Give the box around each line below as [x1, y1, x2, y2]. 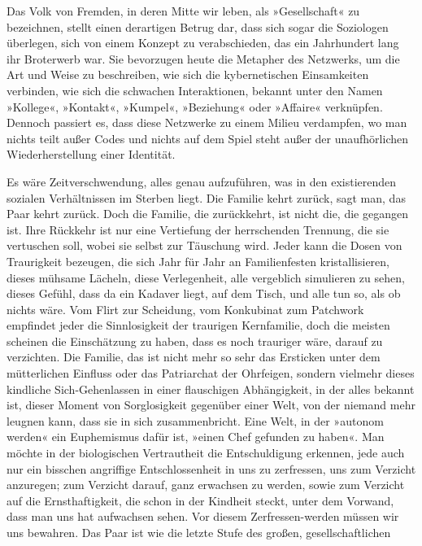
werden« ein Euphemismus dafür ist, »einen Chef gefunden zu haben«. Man [7, 428, 385, 445]
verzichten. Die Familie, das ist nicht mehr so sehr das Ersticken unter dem [7, 348, 381, 365]
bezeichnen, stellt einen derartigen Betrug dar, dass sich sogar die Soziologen [7, 18, 389, 35]
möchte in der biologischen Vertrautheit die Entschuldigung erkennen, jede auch [7, 444, 405, 461]
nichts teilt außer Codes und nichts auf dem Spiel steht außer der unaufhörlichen [7, 129, 408, 146]
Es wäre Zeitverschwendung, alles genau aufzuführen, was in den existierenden [7, 173, 397, 190]
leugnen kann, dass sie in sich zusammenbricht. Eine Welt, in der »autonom [7, 412, 384, 429]
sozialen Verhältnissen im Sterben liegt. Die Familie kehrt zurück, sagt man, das [7, 189, 406, 206]
